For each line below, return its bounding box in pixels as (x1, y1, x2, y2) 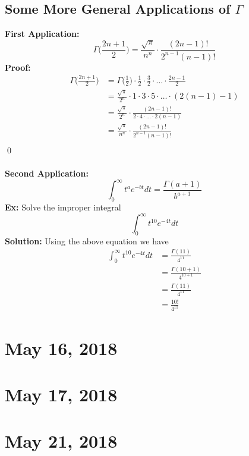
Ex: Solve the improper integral (5, 200, 121, 213)
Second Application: (5, 167, 89, 180)
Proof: (5, 61, 31, 73)
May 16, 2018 (5, 335, 118, 360)
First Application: (5, 27, 80, 40)
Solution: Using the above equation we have (5, 234, 169, 247)
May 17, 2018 (5, 382, 118, 406)
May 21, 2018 (5, 429, 118, 453)
